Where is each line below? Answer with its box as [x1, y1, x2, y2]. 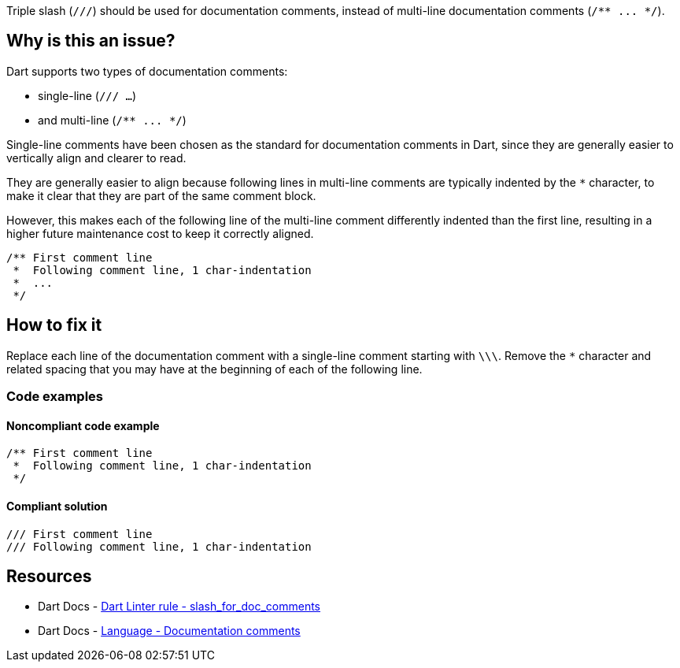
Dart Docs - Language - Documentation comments [38, 624, 301, 638]
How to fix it [6, 315, 102, 336]
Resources [6, 566, 92, 586]
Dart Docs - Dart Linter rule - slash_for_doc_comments [38, 599, 321, 614]
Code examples [6, 388, 104, 405]
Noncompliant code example [6, 418, 160, 432]
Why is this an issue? [6, 31, 176, 51]
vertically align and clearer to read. [6, 150, 187, 165]
